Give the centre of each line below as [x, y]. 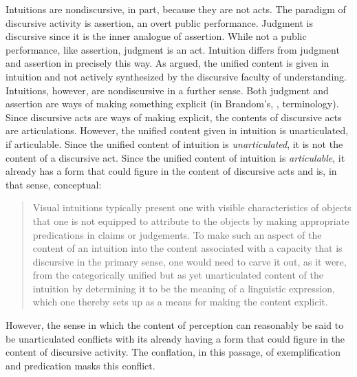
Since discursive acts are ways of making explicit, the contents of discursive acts [174, 117]
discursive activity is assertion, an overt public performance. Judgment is [159, 22]
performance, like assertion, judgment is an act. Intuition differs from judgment [173, 49]
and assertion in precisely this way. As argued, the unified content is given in [167, 63]
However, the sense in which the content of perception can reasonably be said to [175, 325]
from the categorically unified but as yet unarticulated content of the [178, 275]
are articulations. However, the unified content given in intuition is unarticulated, [177, 130]
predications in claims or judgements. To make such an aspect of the [177, 234]
